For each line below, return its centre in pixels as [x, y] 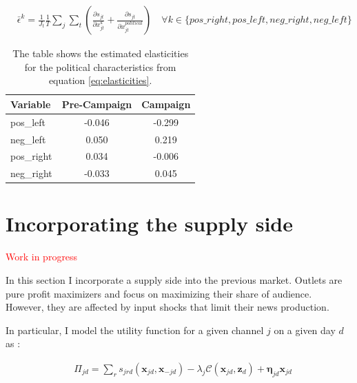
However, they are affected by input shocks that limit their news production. [167, 307]
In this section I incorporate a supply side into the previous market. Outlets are [174, 280]
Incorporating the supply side [149, 224]
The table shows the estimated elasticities [101, 53]
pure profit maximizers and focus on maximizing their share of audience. [159, 293]
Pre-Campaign [97, 104]
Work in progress [42, 257]
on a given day [305, 330]
